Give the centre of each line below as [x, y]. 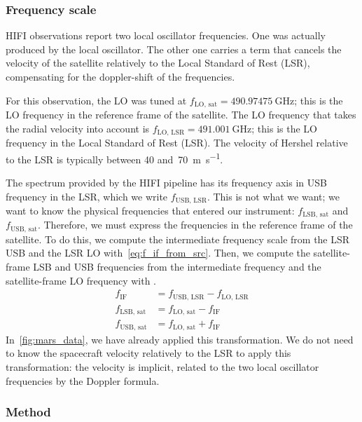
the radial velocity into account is [78, 128]
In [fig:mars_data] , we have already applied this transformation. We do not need [180, 339]
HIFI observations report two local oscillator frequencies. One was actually [166, 35]
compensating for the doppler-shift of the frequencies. [120, 76]
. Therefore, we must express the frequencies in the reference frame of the [195, 225]
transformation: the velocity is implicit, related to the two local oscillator [162, 366]
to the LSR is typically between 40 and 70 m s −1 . [114, 158]
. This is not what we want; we [273, 196]
